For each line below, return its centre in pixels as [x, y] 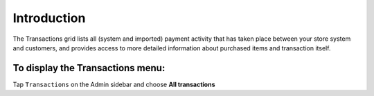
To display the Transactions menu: [89, 68]
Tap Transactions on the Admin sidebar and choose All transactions [114, 84]
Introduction [49, 18]
